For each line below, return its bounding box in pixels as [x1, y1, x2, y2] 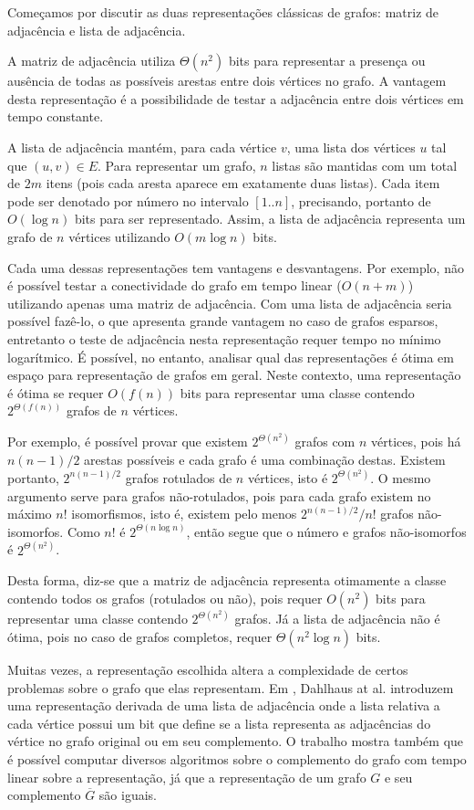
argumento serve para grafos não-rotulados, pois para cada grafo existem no [7, 486, 431, 505]
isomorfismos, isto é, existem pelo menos [71, 504, 297, 523]
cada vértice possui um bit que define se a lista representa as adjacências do [7, 713, 431, 732]
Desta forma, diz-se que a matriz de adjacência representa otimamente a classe [7, 571, 447, 590]
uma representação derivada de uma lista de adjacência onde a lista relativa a [7, 696, 440, 715]
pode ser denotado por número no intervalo [7, 191, 249, 210]
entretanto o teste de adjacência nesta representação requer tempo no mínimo [7, 329, 441, 348]
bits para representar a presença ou [228, 51, 426, 70]
